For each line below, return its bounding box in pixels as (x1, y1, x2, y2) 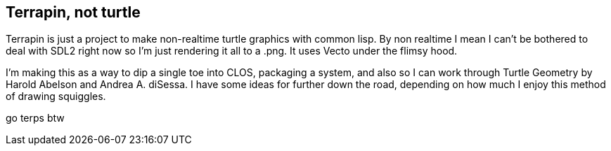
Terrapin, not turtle (6, 3, 141, 21)
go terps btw (6, 112, 65, 124)
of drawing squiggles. (6, 90, 106, 103)
